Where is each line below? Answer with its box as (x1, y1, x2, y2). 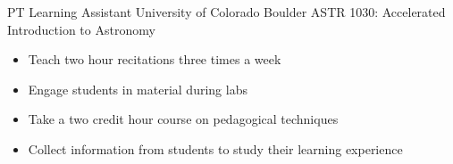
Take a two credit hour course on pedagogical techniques (28, 110, 339, 128)
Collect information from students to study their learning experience (28, 139, 403, 158)
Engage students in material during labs (28, 79, 247, 98)
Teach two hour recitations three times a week (28, 50, 281, 69)
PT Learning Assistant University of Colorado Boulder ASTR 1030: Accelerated (7, 3, 446, 20)
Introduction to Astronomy (7, 20, 155, 38)
